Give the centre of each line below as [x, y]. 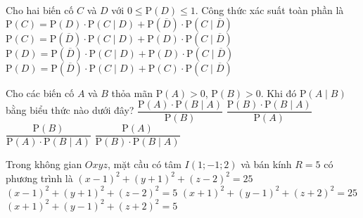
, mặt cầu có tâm [144, 164]
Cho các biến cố [40, 92]
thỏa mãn [132, 92]
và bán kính [266, 164]
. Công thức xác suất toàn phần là [269, 10]
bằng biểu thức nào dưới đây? [70, 110]
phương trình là [39, 178]
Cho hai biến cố [40, 10]
